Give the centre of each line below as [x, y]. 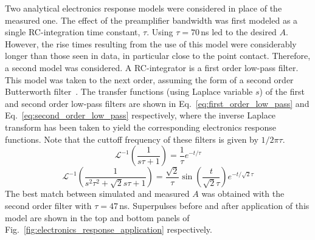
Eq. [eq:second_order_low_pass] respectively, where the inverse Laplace [140, 115]
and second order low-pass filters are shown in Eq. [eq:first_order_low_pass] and [157, 103]
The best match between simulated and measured [97, 194]
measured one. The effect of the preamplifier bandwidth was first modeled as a [151, 20]
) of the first [282, 91]
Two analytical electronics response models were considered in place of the [144, 8]
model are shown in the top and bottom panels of [97, 217]
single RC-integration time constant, [73, 32]
